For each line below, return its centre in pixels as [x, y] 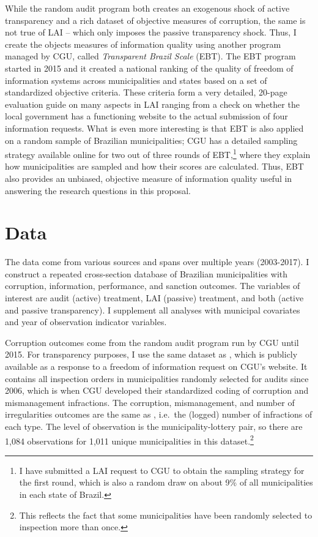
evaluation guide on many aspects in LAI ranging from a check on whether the [152, 104]
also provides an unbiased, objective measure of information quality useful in [149, 178]
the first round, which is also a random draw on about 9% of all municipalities [166, 482]
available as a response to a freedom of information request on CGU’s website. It [156, 366]
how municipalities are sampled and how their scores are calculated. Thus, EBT [154, 166]
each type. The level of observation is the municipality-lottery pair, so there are [154, 426]
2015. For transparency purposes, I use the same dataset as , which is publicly [151, 354]
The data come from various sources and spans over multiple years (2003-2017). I [157, 262]
